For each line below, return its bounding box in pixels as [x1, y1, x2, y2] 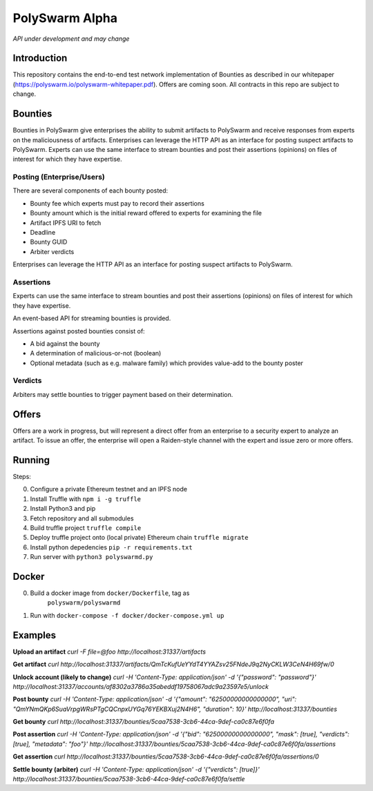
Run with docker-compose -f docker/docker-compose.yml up [30, 611, 224, 619]
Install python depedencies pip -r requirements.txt [30, 543, 193, 551]
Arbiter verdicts [30, 247, 75, 255]
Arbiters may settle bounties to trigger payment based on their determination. [12, 390, 233, 398]
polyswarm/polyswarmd [47, 599, 121, 607]
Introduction [12, 52, 68, 64]
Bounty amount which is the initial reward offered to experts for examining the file [30, 209, 262, 217]
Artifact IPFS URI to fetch [30, 218, 102, 227]
